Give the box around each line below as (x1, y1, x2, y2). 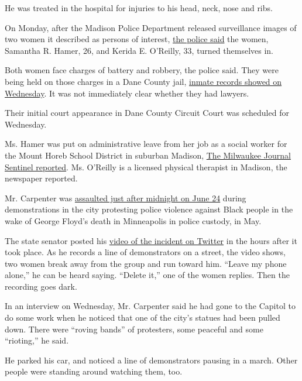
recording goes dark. (5, 280, 77, 292)
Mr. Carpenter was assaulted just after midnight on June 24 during (5, 191, 246, 204)
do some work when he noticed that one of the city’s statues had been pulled (5, 311, 280, 324)
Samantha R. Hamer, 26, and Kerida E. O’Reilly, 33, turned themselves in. (5, 44, 273, 56)
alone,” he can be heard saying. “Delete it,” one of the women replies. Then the (5, 269, 290, 281)
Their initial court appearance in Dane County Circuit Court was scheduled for (5, 107, 289, 119)
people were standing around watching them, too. (5, 365, 183, 377)
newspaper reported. (5, 172, 78, 184)
